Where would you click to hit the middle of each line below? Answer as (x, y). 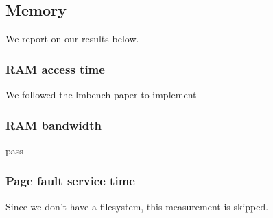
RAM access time (55, 69)
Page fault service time (70, 181)
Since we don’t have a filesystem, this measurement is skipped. (137, 206)
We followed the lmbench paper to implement (101, 95)
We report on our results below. (72, 39)
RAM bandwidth (54, 125)
